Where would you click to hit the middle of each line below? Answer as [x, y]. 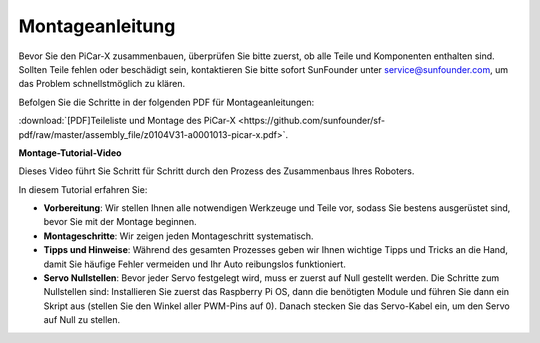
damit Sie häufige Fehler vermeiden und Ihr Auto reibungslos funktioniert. [195, 264]
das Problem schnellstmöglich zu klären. [101, 84]
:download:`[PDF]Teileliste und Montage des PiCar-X [127, 121]
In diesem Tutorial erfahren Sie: [83, 189]
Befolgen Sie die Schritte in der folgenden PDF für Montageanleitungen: [166, 102]
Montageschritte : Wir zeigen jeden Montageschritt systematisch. [178, 236]
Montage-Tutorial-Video [70, 152]
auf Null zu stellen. [81, 320]
